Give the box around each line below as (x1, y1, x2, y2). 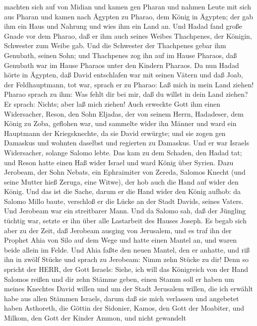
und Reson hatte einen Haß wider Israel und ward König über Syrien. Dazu (4, 157, 234, 167)
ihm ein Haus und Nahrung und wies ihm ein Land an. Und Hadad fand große (4, 21, 242, 31)
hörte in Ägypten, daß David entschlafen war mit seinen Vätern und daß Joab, (4, 69, 243, 80)
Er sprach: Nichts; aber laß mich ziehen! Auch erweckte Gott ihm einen (4, 98, 221, 109)
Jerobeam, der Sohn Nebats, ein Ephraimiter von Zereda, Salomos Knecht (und (4, 167, 246, 177)
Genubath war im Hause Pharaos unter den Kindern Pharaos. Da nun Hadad (4, 60, 239, 70)
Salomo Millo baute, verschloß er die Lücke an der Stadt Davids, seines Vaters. (4, 196, 244, 206)
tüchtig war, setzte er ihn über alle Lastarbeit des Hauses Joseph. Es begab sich (4, 215, 247, 226)
